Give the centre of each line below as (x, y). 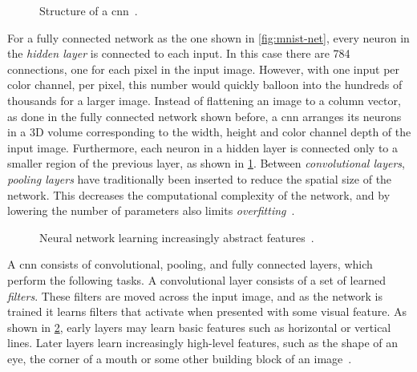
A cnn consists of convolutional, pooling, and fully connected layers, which (190, 264)
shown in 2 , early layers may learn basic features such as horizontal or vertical (199, 327)
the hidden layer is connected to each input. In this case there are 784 (179, 53)
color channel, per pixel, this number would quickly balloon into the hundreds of (205, 85)
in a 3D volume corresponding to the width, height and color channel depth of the (209, 132)
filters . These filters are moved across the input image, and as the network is (195, 295)
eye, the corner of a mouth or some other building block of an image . (180, 358)
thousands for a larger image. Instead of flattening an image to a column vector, (204, 100)
